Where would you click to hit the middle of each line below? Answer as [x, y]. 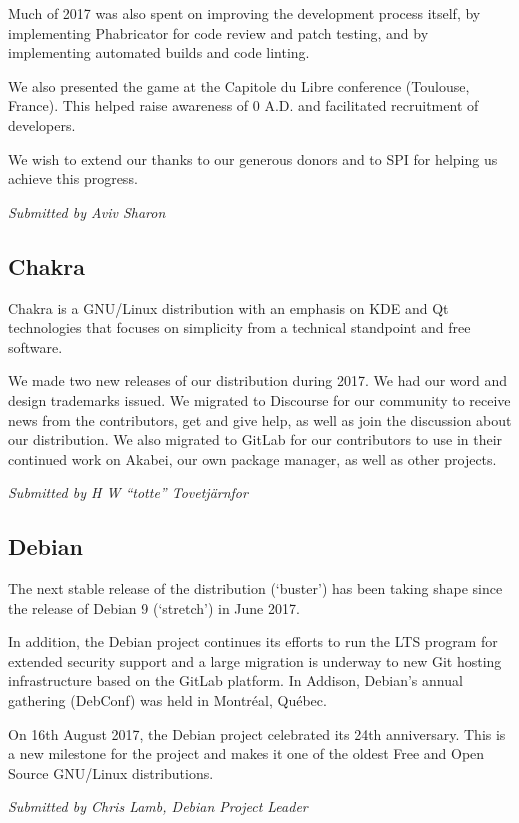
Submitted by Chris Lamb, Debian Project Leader [158, 806]
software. [35, 346]
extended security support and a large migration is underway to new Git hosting [255, 660]
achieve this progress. [73, 178]
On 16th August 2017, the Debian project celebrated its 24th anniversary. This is [257, 733]
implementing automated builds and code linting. [159, 52]
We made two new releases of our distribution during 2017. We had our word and [258, 380]
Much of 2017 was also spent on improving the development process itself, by [244, 13]
